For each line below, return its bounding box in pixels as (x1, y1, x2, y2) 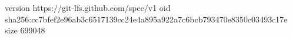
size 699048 (5, 24, 45, 36)
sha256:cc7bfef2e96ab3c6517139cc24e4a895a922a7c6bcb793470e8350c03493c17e (5, 13, 288, 25)
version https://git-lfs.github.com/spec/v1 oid (5, 2, 171, 13)
